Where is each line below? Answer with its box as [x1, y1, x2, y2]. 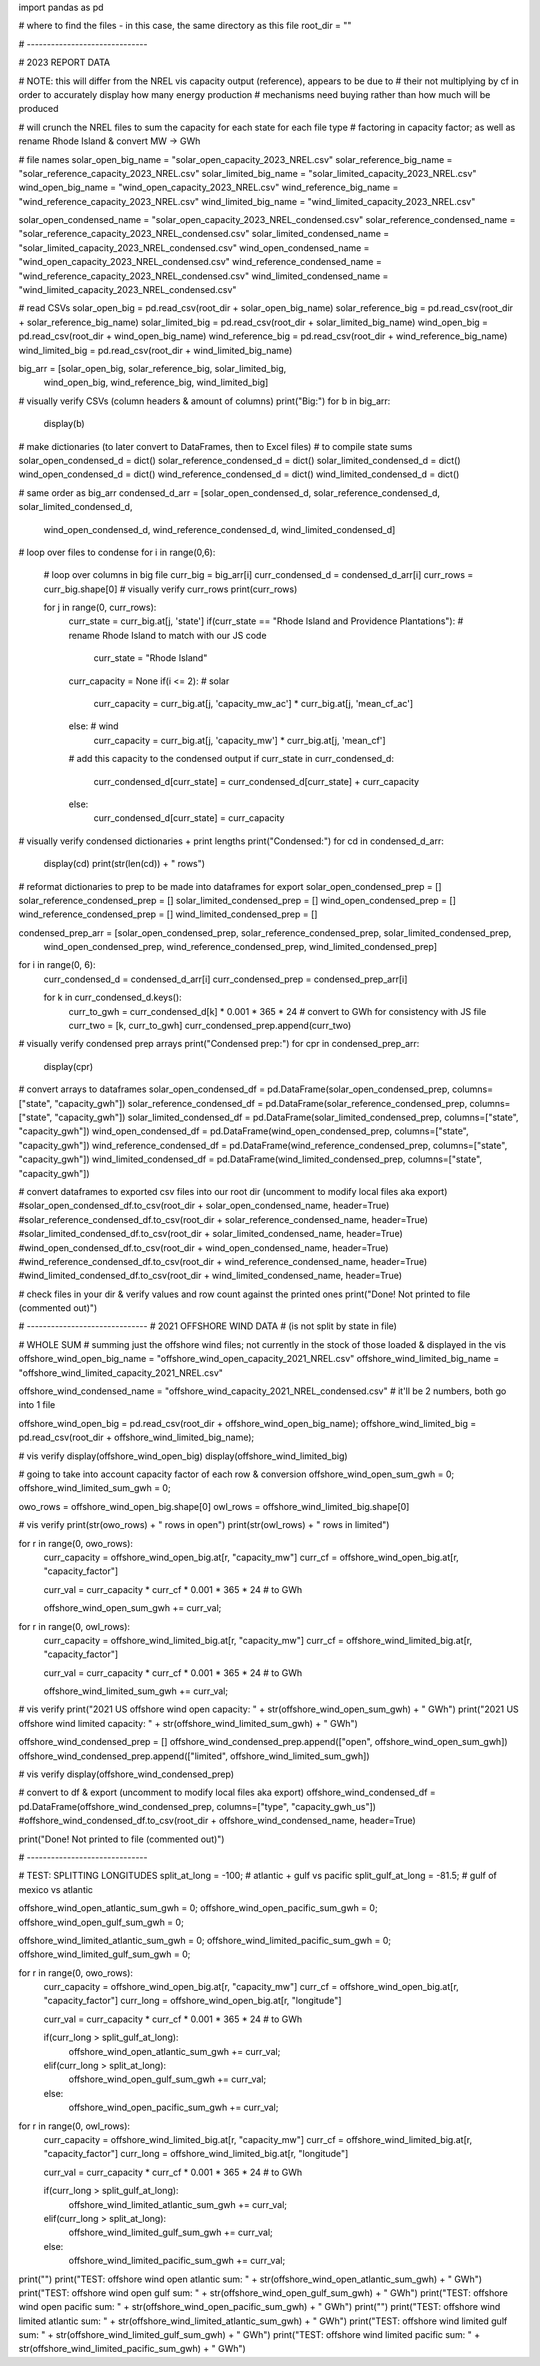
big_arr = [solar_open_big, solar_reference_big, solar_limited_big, [18, 362, 287, 374]
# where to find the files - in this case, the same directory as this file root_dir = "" [18, 20, 352, 32]
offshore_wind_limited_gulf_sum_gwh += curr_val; [68, 2226, 274, 2239]
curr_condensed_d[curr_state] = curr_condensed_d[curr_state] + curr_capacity [93, 775, 420, 787]
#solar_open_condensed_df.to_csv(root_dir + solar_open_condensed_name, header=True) [18, 1200, 390, 1212]
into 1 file [18, 1399, 56, 1411]
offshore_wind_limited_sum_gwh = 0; [18, 1482, 171, 1494]
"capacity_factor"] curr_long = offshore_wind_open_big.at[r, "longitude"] [43, 1995, 342, 2007]
